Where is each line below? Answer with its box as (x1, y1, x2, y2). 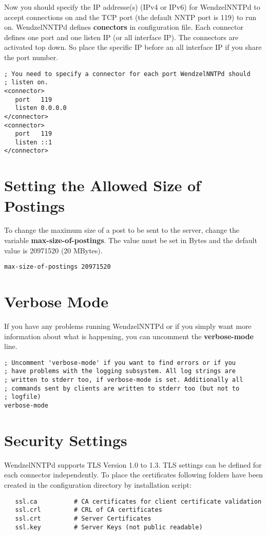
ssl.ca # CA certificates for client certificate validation (15, 497, 262, 505)
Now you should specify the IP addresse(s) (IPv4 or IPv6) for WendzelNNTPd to (4, 2, 260, 12)
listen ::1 (15, 138, 52, 146)
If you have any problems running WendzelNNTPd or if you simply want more (4, 321, 252, 331)
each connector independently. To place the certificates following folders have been (4, 469, 263, 480)
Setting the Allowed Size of (4, 175, 201, 196)
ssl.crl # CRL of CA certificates (15, 506, 162, 514)
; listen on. (4, 79, 48, 86)
